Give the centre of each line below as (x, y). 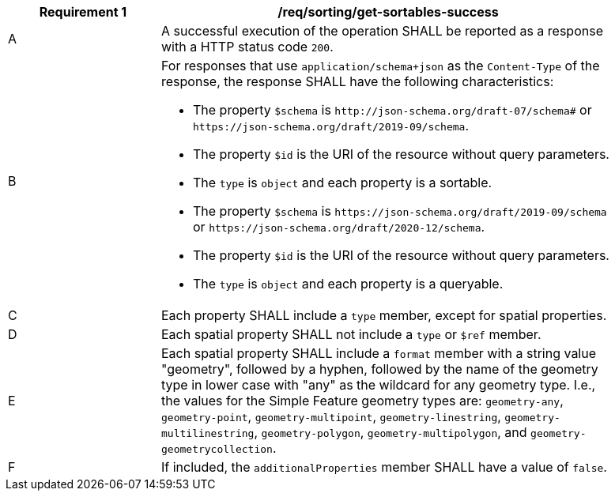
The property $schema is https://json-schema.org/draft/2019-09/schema (400, 211)
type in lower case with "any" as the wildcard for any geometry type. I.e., (379, 385)
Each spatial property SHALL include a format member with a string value (379, 353)
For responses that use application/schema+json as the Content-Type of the (381, 66)
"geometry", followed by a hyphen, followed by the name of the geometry (380, 369)
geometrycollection (217, 449)
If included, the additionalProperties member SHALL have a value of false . (384, 467)
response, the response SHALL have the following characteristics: (358, 81)
